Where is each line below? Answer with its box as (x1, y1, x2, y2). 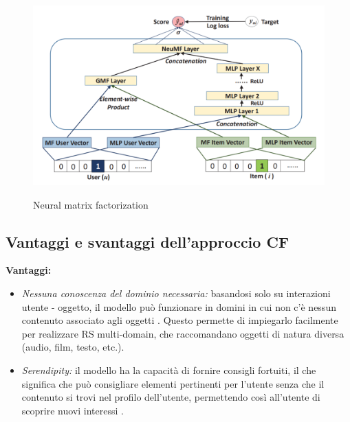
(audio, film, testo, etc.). (21, 340, 124, 354)
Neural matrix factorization (33, 197, 149, 211)
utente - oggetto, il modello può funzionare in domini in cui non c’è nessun (21, 299, 336, 314)
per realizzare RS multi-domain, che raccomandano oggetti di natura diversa (21, 326, 344, 340)
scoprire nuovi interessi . (21, 403, 124, 417)
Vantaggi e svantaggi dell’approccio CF (6, 231, 289, 252)
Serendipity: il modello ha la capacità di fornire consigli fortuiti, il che (21, 363, 316, 377)
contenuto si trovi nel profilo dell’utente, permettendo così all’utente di (21, 390, 320, 404)
